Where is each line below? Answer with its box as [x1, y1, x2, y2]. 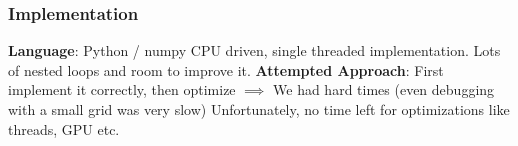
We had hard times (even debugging [273, 79, 495, 100]
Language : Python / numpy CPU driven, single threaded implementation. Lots [8, 40, 501, 61]
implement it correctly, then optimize [8, 79, 236, 100]
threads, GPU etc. [8, 118, 120, 139]
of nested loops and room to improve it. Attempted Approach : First [8, 59, 444, 80]
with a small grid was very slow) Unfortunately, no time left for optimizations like [8, 99, 510, 119]
